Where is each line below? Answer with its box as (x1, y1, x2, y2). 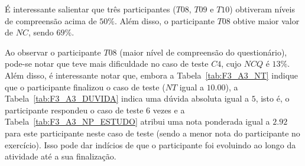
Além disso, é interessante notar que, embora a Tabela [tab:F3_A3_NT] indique (5, 69, 298, 81)
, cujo (221, 57, 241, 70)
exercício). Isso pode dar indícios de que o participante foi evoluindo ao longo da (5, 138, 296, 151)
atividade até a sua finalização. (5, 150, 116, 162)
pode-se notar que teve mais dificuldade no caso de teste (5, 57, 209, 70)
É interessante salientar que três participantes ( (5, 3, 176, 15)
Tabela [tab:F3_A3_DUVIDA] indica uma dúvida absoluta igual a (5, 92, 249, 105)
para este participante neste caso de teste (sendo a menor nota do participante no (5, 126, 300, 139)
